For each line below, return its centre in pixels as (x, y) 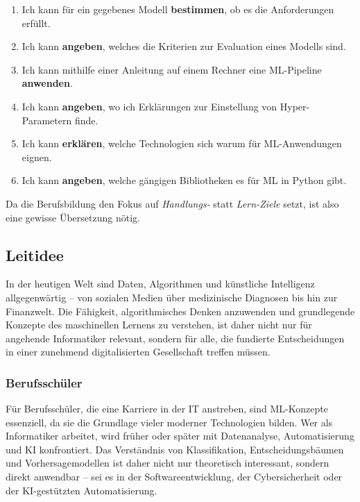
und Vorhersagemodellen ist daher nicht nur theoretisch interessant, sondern (168, 463)
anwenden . (47, 83)
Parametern (47, 120)
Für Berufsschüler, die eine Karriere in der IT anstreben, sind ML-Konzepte (167, 409)
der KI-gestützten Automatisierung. (82, 490)
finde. (86, 120)
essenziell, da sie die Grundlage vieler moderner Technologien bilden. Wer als (169, 422)
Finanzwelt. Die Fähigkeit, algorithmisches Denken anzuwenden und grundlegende (180, 311)
